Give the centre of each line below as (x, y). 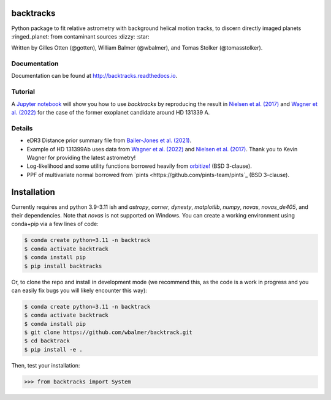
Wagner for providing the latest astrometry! (81, 157)
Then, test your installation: (46, 365)
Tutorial (23, 92)
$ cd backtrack (47, 341)
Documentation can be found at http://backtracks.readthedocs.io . (94, 76)
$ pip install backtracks (63, 266)
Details (22, 128)
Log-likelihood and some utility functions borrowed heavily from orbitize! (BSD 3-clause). (139, 166)
